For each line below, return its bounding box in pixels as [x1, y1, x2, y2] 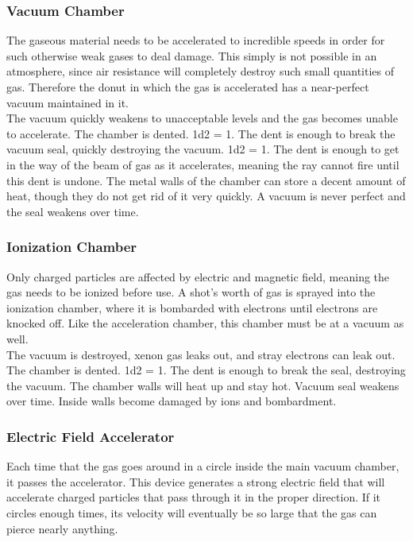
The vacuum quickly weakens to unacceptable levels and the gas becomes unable [6, 110, 398, 126]
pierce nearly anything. [6, 520, 118, 536]
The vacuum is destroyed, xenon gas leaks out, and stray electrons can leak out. [6, 346, 396, 362]
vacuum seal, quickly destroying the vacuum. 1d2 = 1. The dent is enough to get [6, 141, 399, 157]
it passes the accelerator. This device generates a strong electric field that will [6, 473, 385, 490]
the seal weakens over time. [6, 203, 139, 219]
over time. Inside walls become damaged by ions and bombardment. [6, 393, 337, 409]
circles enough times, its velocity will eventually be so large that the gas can [6, 504, 377, 521]
